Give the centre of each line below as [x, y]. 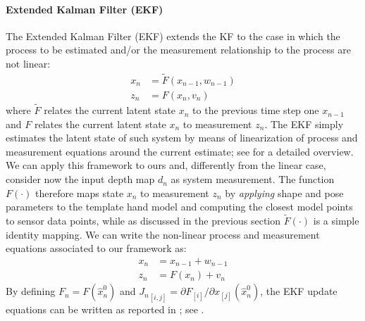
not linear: [28, 63]
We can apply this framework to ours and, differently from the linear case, [166, 165]
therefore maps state [80, 193]
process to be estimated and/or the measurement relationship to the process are [178, 50]
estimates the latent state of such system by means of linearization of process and [182, 138]
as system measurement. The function [253, 179]
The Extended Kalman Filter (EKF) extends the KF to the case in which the [173, 36]
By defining [31, 291]
